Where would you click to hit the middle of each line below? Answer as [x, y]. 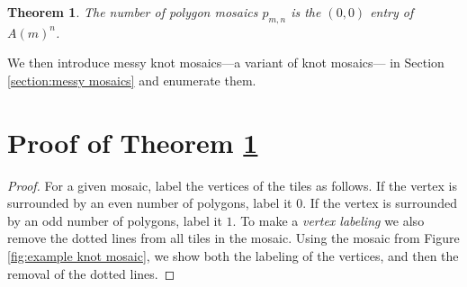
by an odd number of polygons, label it [115, 220]
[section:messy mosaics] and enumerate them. [132, 80]
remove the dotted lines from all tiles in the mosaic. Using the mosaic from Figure [233, 238]
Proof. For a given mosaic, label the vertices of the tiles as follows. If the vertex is [232, 185]
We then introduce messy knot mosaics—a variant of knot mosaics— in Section [226, 63]
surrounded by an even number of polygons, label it [150, 203]
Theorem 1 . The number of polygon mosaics [133, 12]
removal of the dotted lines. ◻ [91, 273]
